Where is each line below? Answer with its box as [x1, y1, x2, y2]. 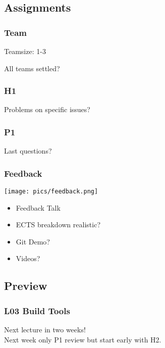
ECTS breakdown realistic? [16, 219, 100, 230]
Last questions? [4, 145, 52, 156]
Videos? [16, 253, 40, 264]
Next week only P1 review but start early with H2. [4, 334, 161, 344]
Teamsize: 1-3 [4, 46, 46, 56]
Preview [4, 278, 47, 293]
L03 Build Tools [4, 304, 70, 317]
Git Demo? [16, 236, 50, 246]
